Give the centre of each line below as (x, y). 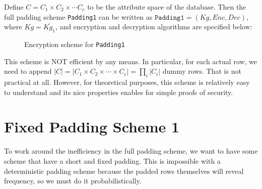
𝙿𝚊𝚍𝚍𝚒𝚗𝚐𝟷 (169, 17)
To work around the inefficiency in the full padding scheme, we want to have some (131, 151)
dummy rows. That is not (202, 71)
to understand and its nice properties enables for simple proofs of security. (119, 92)
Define (14, 7)
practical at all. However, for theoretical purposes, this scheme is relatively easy (127, 82)
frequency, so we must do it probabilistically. (73, 181)
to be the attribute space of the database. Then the (167, 7)
